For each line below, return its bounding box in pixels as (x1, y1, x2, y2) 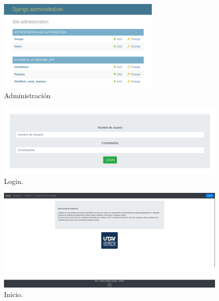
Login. (4, 175, 23, 186)
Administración (4, 90, 51, 101)
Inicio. (4, 289, 23, 300)
